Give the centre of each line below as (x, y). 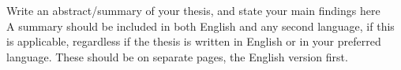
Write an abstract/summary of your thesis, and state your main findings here (193, 10)
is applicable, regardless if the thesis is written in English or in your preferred (194, 41)
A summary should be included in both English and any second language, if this (200, 26)
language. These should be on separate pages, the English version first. (177, 56)
